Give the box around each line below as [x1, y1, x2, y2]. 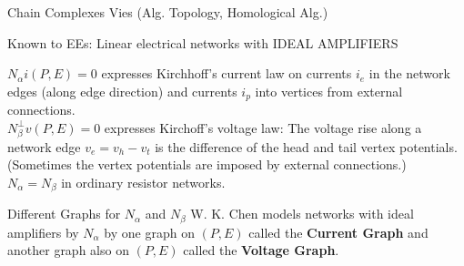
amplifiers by [7, 222, 79, 241]
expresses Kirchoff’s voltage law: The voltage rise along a [104, 118, 422, 137]
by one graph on [104, 222, 195, 241]
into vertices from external [255, 81, 403, 100]
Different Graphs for [7, 204, 121, 223]
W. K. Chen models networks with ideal [190, 204, 414, 223]
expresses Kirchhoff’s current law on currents [101, 64, 352, 83]
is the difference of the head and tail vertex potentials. [155, 137, 458, 156]
